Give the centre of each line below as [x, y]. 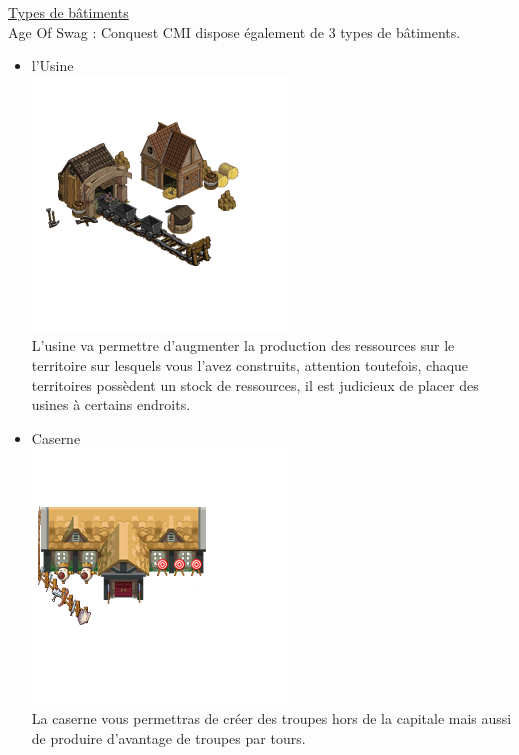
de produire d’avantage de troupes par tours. [168, 737]
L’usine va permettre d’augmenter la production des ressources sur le [243, 345]
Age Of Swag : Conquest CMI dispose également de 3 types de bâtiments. [234, 31]
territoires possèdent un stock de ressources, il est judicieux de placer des [255, 384]
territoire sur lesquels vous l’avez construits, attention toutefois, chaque [250, 364]
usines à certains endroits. [111, 404]
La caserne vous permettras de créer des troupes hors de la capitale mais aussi [271, 717]
